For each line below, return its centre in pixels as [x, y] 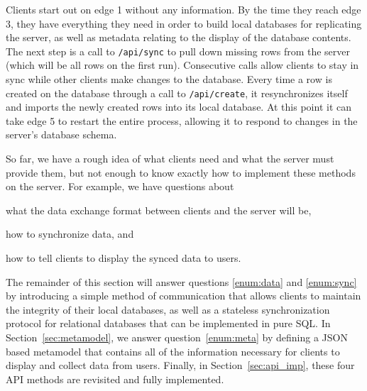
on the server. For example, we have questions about [120, 186]
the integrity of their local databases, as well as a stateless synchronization [168, 309]
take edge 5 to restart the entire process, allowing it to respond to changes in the [182, 120]
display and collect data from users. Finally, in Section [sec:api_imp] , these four [180, 365]
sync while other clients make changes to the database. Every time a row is [169, 79]
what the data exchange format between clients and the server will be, [159, 210]
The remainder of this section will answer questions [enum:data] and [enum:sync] [181, 281]
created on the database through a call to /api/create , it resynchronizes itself [177, 93]
